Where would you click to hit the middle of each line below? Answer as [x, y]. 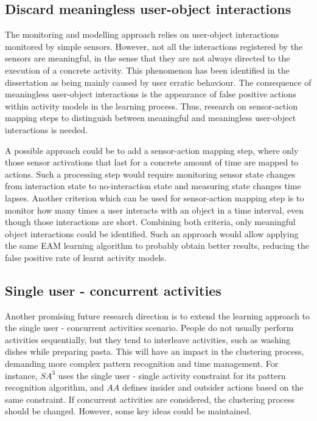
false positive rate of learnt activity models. [86, 257]
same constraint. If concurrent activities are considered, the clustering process [150, 399]
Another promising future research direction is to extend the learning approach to [158, 315]
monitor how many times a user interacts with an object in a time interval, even [155, 210]
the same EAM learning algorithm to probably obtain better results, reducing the [157, 245]
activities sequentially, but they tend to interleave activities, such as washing [148, 339]
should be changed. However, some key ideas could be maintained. [128, 411]
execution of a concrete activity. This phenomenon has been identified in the [147, 70]
